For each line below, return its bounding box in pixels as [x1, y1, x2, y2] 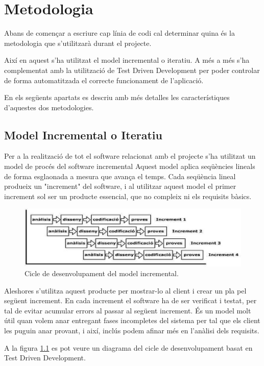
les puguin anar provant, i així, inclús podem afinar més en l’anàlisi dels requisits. [4, 325, 259, 336]
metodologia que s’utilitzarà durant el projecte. [4, 37, 152, 48]
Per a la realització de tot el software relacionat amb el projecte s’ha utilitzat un [4, 151, 256, 161]
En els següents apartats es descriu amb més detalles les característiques [4, 92, 230, 103]
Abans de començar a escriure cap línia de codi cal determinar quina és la [4, 28, 235, 38]
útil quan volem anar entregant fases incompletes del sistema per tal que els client [4, 315, 260, 326]
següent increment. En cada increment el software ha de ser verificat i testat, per [4, 295, 257, 306]
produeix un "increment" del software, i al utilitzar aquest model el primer [4, 181, 236, 191]
